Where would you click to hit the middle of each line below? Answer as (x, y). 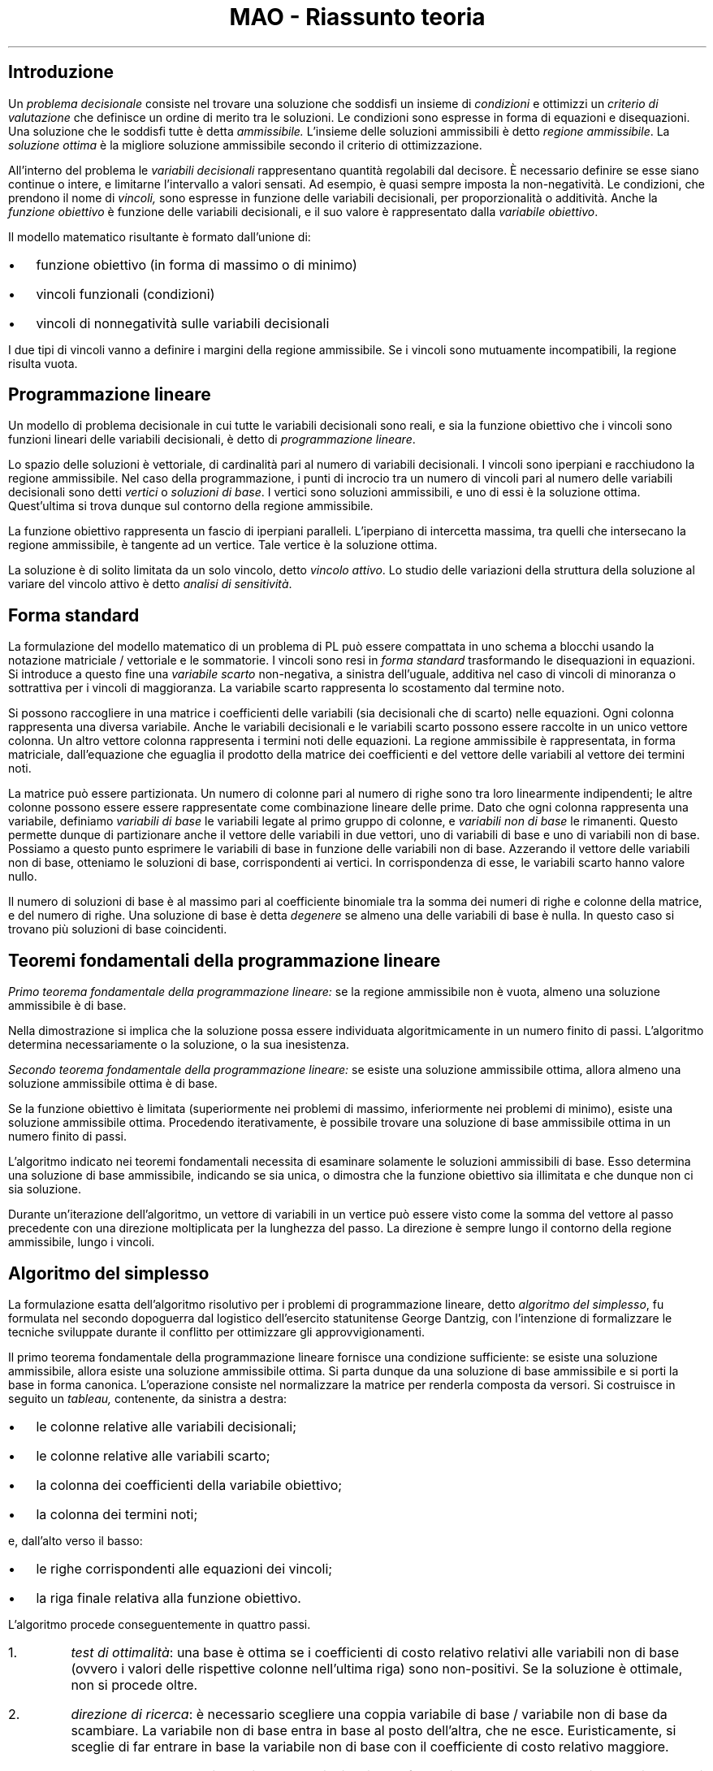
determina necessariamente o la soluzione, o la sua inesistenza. (179, 1045)
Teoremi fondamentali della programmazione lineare (225, 960)
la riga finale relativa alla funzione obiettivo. (169, 1598)
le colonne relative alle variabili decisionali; (166, 1426)
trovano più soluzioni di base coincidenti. (118, 929)
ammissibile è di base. (67, 1006)
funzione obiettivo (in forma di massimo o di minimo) (197, 264)
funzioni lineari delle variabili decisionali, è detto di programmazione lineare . (212, 440)
